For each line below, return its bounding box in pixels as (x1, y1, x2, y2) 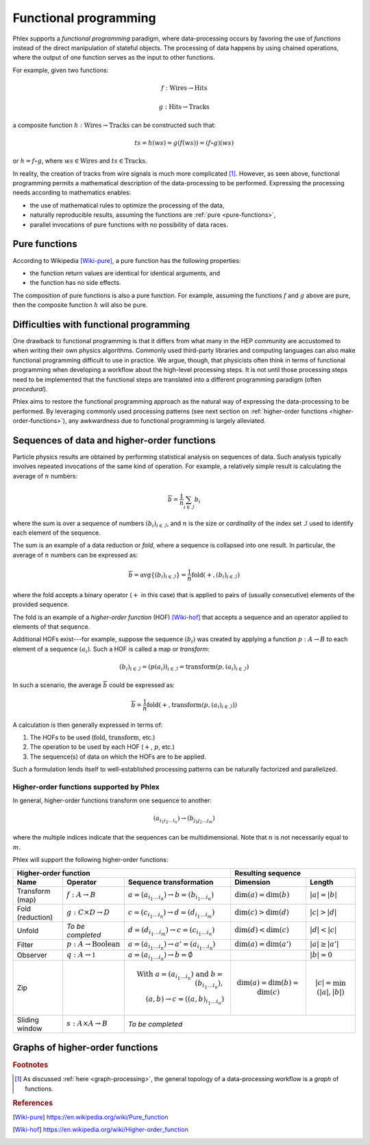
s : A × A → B (66, 1019, 108, 1028)
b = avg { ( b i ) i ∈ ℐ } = (128, 570, 186, 580)
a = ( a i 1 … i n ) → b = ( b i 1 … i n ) (127, 890, 214, 902)
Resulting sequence (234, 868, 301, 878)
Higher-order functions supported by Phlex (12, 782, 160, 791)
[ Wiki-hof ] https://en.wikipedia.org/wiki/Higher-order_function (12, 1126, 188, 1134)
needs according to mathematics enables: (12, 189, 132, 197)
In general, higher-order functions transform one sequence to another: (12, 796, 212, 805)
